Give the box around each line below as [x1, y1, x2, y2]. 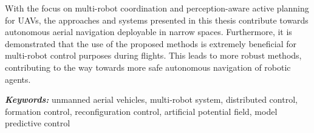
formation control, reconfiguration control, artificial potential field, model [5, 105, 278, 117]
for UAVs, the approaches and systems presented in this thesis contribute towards [5, 13, 309, 26]
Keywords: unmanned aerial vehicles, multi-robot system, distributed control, [5, 93, 298, 106]
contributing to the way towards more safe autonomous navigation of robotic [5, 60, 291, 73]
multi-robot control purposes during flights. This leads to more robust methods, [5, 49, 302, 62]
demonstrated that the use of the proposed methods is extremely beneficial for [5, 37, 297, 50]
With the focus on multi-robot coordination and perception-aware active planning [5, 2, 309, 14]
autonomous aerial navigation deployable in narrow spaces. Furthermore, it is [5, 25, 292, 38]
